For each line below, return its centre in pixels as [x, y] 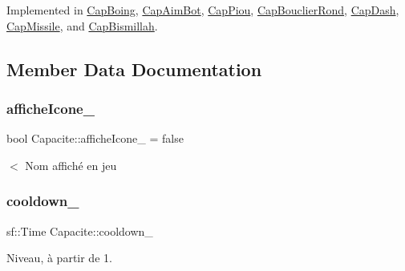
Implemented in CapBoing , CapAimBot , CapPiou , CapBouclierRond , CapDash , [203, 10]
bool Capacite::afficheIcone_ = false [95, 138]
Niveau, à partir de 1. [59, 258]
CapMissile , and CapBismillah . [82, 25]
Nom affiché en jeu [71, 165]
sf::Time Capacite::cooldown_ [80, 231]
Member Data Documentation [134, 69]
